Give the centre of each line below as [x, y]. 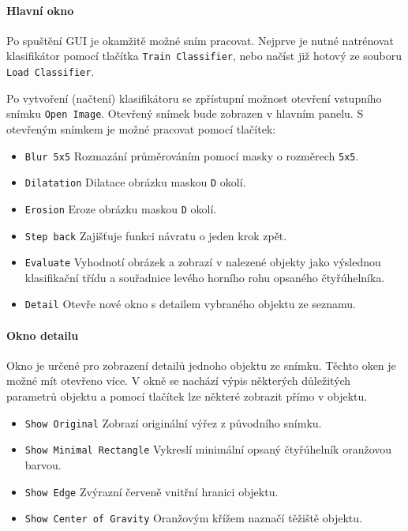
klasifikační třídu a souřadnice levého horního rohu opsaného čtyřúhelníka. [205, 277]
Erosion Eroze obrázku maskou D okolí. [121, 208]
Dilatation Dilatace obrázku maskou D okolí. [135, 182]
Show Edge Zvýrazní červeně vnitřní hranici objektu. [152, 491]
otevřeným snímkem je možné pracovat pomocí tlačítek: [141, 128]
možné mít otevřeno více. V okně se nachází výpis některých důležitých [179, 380]
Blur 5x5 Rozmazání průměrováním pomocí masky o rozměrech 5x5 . [192, 155]
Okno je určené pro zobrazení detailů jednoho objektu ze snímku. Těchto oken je [201, 365]
